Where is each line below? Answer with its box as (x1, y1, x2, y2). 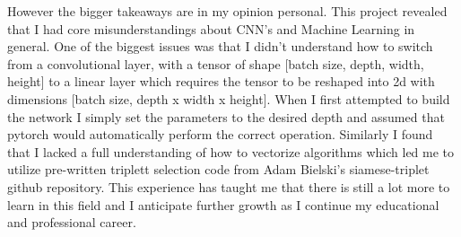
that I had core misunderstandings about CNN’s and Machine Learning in (7, 19, 415, 38)
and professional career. (7, 213, 136, 232)
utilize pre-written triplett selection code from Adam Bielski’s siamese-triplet (7, 160, 430, 179)
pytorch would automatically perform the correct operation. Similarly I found (7, 125, 433, 144)
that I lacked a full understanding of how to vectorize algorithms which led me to (7, 142, 455, 161)
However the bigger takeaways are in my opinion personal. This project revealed (7, 2, 448, 20)
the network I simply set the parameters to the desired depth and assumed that (7, 107, 445, 126)
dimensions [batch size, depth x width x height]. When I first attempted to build (7, 89, 450, 108)
